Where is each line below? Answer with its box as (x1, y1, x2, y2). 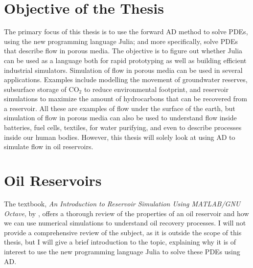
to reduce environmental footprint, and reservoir (84, 84, 229, 94)
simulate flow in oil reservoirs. (4, 141, 93, 152)
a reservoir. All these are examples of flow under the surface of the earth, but (4, 103, 235, 113)
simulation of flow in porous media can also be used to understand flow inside (4, 112, 237, 123)
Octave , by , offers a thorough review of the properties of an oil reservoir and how (4, 208, 249, 218)
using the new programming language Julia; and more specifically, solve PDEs (4, 36, 238, 46)
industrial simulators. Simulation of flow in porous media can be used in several (4, 65, 243, 75)
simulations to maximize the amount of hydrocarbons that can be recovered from (4, 93, 248, 104)
